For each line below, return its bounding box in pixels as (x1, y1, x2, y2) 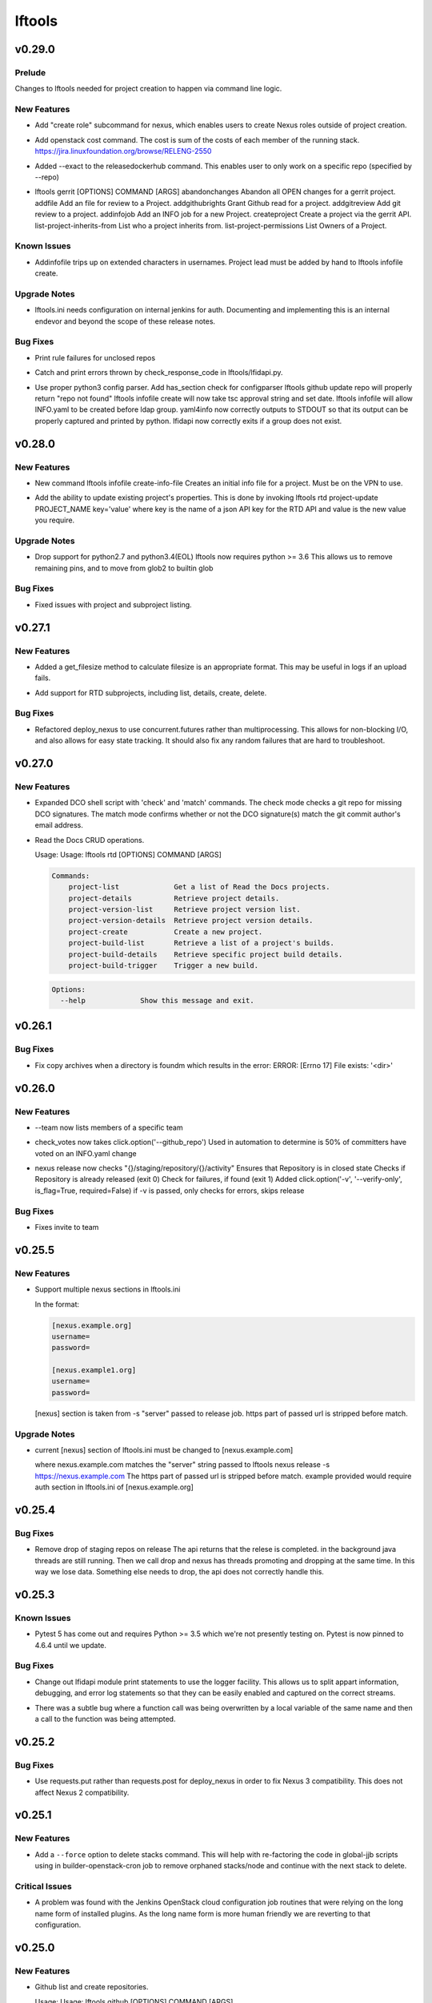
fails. (34, 673, 51, 683)
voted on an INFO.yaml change (34, 1148, 137, 1158)
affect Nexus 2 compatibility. (34, 1787, 130, 1797)
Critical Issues (14, 1880, 72, 1892)
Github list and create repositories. (34, 1982, 149, 1992)
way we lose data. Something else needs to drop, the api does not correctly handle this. (34, 1567, 324, 1577)
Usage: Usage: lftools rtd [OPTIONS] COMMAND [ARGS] (34, 849, 222, 859)
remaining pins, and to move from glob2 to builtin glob (34, 563, 214, 573)
